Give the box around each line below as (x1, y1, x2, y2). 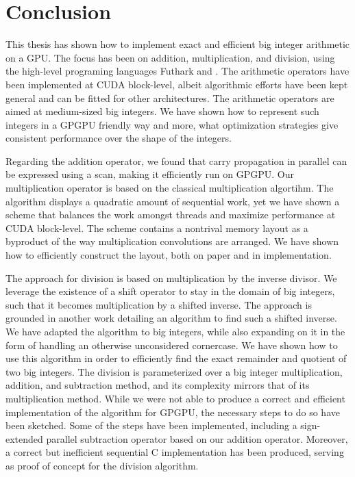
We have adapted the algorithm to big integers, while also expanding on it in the (5, 324, 345, 338)
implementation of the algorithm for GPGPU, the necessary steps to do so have (5, 404, 340, 419)
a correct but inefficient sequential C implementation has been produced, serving (5, 445, 344, 459)
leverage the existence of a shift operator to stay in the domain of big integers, (5, 284, 335, 298)
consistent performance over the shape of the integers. (5, 131, 232, 145)
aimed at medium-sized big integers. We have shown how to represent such (5, 104, 319, 118)
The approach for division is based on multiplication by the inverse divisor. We (5, 270, 337, 285)
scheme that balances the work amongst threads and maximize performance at (5, 207, 336, 222)
